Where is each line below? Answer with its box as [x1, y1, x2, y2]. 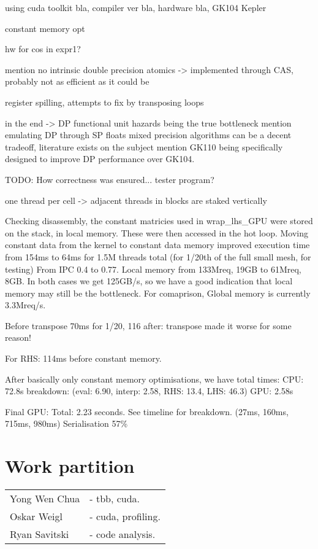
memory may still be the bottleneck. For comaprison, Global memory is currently [5, 286, 311, 299]
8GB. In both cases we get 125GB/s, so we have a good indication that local [5, 274, 293, 287]
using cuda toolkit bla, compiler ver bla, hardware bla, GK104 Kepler [5, 1, 267, 14]
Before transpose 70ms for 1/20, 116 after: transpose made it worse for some [5, 319, 292, 332]
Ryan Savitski [10, 527, 69, 542]
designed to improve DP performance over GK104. [5, 152, 195, 165]
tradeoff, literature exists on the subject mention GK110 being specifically [5, 140, 283, 153]
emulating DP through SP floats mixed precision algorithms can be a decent [5, 128, 292, 141]
